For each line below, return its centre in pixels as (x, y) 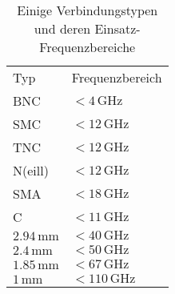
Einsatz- (117, 28)
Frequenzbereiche (87, 47)
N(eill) (31, 170)
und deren (62, 28)
